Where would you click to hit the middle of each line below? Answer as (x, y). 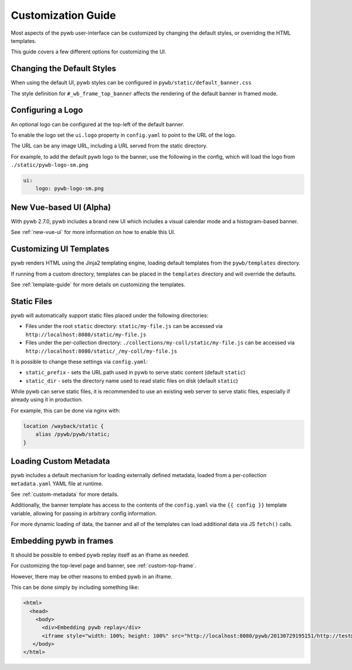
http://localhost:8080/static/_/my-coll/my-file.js (101, 351)
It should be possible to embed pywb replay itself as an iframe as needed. (100, 555)
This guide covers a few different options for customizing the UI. (89, 52)
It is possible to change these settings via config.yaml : (79, 361)
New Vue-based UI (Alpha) (61, 207)
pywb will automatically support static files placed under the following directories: (109, 315)
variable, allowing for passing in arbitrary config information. (84, 513)
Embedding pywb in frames (62, 541)
